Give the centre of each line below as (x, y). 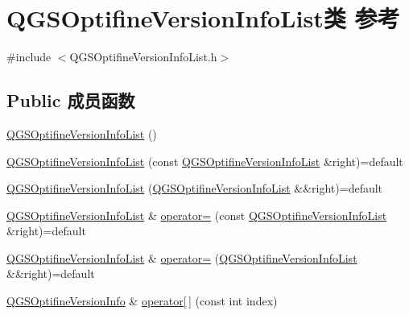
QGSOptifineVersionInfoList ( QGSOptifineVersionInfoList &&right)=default (195, 188)
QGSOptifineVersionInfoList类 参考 (203, 18)
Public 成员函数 (71, 100)
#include (29, 57)
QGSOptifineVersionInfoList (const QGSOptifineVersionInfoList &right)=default (205, 161)
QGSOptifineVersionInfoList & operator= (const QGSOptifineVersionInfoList (197, 215)
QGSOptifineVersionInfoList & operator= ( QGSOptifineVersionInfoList (182, 257)
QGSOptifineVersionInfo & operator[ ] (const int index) (142, 301)
